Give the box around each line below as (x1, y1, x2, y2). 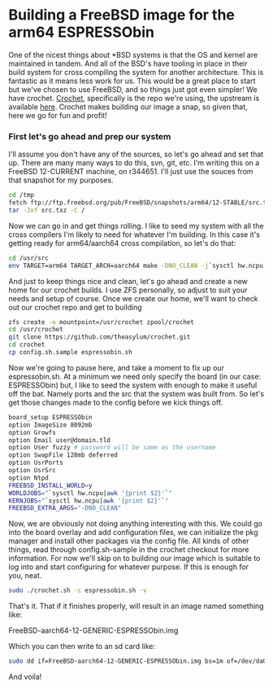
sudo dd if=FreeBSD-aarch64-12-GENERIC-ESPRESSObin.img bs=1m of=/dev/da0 (8, 657, 267, 665)
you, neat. (8, 571, 42, 581)
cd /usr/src (8, 254, 49, 262)
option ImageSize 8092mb (8, 421, 93, 429)
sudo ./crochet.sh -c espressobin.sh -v (8, 586, 148, 595)
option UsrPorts (8, 458, 63, 467)
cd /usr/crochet (8, 326, 63, 334)
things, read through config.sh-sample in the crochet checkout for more (8, 545, 249, 554)
